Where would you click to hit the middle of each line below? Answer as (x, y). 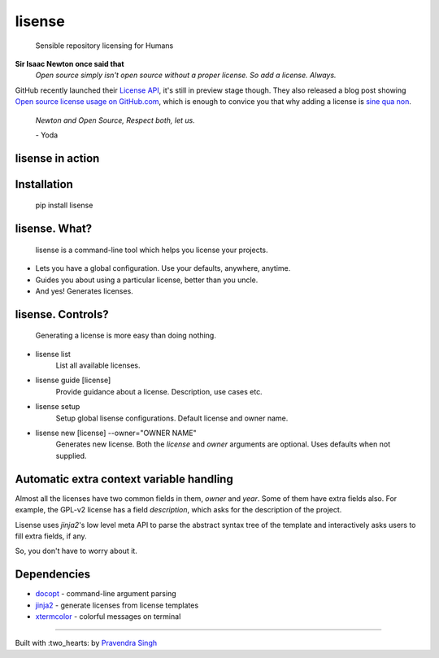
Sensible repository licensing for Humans (104, 46)
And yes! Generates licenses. (84, 291)
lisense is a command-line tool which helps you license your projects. (152, 250)
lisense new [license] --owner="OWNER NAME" (116, 433)
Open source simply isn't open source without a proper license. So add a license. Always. (186, 75)
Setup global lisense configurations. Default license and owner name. (172, 418)
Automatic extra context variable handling (124, 479)
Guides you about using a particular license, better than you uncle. (147, 280)
